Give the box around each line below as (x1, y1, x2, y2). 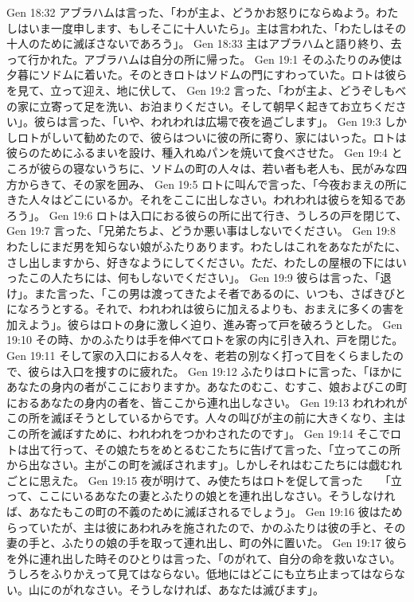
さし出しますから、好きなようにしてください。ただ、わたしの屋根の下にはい (6, 253, 407, 270)
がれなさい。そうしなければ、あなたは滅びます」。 (61, 580, 324, 597)
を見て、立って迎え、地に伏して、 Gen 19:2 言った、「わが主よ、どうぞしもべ (6, 81, 407, 98)
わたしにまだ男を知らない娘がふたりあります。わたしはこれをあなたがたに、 (6, 237, 407, 254)
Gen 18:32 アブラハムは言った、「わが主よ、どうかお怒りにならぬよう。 (6, 4, 377, 20)
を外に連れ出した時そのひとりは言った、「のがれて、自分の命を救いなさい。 (6, 549, 401, 566)
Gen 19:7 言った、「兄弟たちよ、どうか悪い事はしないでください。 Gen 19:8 (6, 222, 396, 239)
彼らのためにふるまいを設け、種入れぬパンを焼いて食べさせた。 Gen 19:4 (6, 144, 388, 161)
